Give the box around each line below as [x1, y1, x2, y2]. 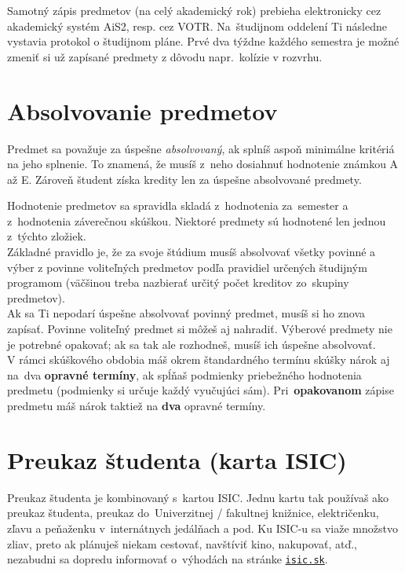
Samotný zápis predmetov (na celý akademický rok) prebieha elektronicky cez [7, 2, 381, 18]
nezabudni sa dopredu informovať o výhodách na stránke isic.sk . [7, 551, 328, 567]
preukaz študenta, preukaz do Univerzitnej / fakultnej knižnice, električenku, [7, 504, 379, 521]
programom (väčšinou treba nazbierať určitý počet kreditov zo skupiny [7, 274, 349, 291]
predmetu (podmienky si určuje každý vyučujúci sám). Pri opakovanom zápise [7, 382, 394, 398]
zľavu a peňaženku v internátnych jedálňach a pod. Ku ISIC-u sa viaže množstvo [7, 519, 398, 536]
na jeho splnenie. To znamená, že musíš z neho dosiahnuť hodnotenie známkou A [7, 156, 399, 172]
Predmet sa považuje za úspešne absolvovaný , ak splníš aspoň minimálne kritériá [7, 140, 395, 156]
